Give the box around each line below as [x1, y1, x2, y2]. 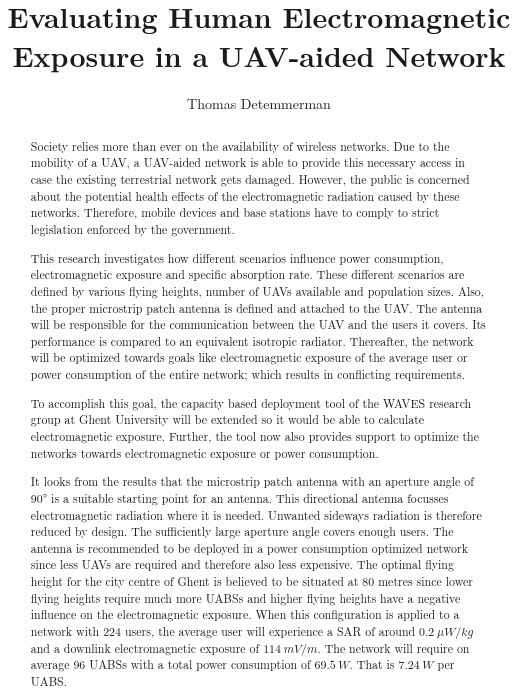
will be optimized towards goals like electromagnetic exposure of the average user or [30, 349, 468, 366]
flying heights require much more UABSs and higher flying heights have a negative [30, 589, 461, 606]
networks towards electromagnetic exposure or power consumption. [30, 444, 379, 461]
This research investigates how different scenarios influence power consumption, [30, 249, 444, 266]
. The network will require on [317, 639, 470, 656]
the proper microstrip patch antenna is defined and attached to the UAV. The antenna [30, 299, 483, 316]
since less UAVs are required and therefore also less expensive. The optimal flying [30, 556, 454, 573]
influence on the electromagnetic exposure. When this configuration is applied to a [30, 606, 460, 623]
